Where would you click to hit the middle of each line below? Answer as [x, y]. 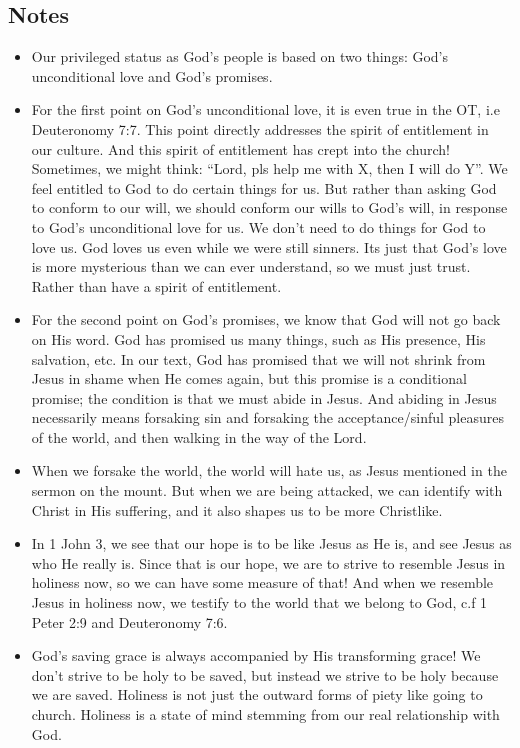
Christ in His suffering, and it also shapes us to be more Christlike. [237, 509]
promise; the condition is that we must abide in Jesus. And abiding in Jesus [264, 397]
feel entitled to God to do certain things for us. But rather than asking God [264, 187]
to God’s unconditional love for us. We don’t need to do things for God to [258, 226]
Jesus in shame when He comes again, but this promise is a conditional [249, 378]
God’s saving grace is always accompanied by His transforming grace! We [256, 655]
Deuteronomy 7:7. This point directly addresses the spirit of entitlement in [260, 128]
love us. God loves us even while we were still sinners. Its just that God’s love [269, 246]
